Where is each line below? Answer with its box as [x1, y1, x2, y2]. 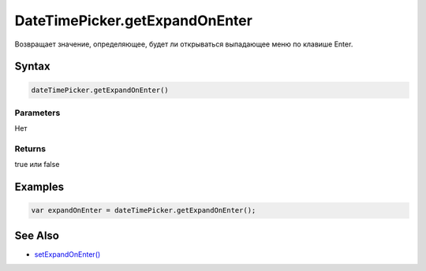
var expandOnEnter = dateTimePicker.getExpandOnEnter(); [31, 206, 256, 215]
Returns [14, 143, 47, 154]
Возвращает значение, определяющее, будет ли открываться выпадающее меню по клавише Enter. [14, 39, 353, 49]
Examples [14, 180, 65, 194]
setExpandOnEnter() [34, 249, 101, 259]
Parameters [14, 107, 61, 118]
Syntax [14, 60, 50, 73]
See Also [14, 228, 59, 242]
